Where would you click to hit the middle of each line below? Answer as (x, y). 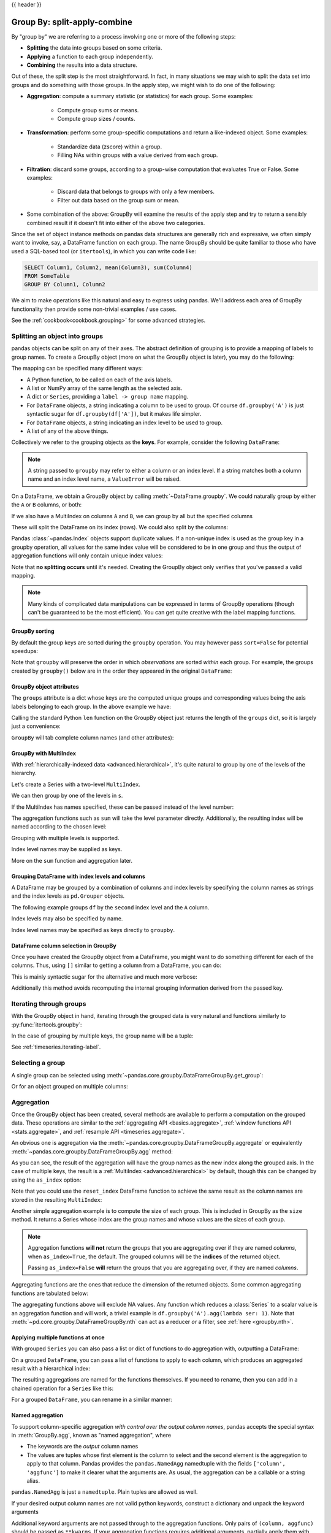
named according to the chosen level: (59, 827)
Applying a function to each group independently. (90, 56)
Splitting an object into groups (57, 336)
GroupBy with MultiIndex (44, 753)
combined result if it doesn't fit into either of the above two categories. (116, 223)
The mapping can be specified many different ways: (77, 369)
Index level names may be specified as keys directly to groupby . (93, 930)
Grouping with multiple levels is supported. (65, 838)
